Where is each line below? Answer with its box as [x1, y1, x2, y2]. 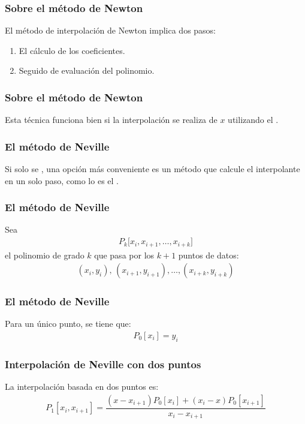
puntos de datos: [178, 248, 239, 261]
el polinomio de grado [5, 248, 84, 261]
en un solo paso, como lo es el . [5, 174, 119, 187]
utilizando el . [228, 113, 279, 126]
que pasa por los [94, 248, 155, 261]
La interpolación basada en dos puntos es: [5, 380, 159, 392]
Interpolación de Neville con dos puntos [5, 356, 201, 371]
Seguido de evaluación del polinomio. [19, 64, 155, 77]
